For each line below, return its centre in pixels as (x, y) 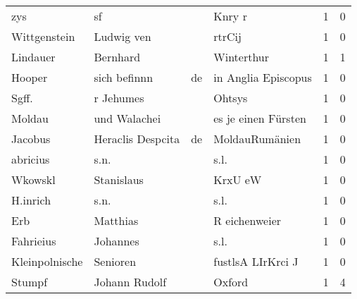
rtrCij (227, 36)
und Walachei (127, 118)
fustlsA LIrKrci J (256, 261)
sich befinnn (124, 77)
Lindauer (33, 57)
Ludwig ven (123, 36)
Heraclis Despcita (137, 139)
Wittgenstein (43, 36)
